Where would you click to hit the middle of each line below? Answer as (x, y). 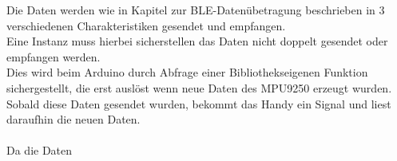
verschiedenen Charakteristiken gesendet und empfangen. (146, 25)
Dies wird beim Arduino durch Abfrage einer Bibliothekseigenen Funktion (187, 72)
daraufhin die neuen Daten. (73, 119)
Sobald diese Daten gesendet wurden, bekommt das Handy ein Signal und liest (199, 103)
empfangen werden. (54, 56)
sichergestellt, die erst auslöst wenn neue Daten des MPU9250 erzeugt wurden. (199, 87)
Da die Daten (40, 150)
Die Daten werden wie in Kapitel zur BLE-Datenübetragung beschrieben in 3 (196, 10)
